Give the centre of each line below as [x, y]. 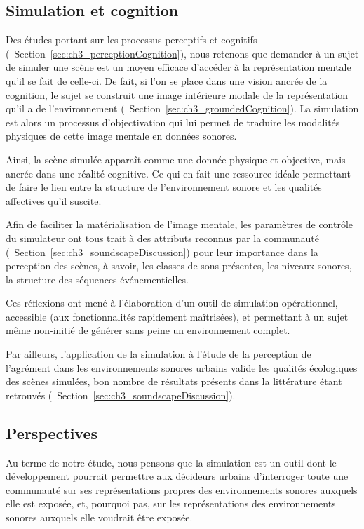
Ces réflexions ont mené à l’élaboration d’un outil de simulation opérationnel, [172, 303]
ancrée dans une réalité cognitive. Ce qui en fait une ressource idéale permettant [178, 173]
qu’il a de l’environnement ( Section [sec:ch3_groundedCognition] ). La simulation [182, 108]
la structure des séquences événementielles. [97, 279]
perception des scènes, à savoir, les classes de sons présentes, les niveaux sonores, [179, 266]
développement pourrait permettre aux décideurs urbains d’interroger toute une [177, 476]
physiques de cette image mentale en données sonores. [121, 136]
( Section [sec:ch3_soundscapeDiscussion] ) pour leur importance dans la [162, 252]
